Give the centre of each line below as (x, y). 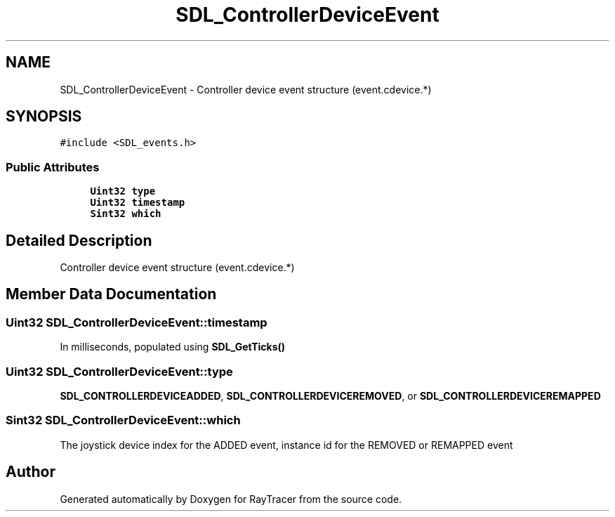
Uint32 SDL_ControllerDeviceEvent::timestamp (137, 322)
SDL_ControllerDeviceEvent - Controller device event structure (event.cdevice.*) (246, 89)
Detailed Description (79, 240)
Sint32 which (126, 214)
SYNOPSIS (44, 117)
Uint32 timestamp (138, 203)
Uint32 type (123, 191)
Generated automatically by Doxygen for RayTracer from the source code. (231, 499)
